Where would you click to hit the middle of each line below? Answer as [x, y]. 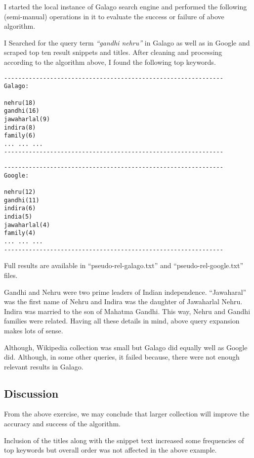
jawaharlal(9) [27, 119]
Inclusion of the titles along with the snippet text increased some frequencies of [124, 440]
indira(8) [20, 127]
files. [11, 275]
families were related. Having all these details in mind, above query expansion [122, 321]
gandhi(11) [22, 200]
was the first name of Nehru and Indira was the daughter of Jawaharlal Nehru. [123, 301]
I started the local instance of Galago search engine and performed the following [126, 6]
